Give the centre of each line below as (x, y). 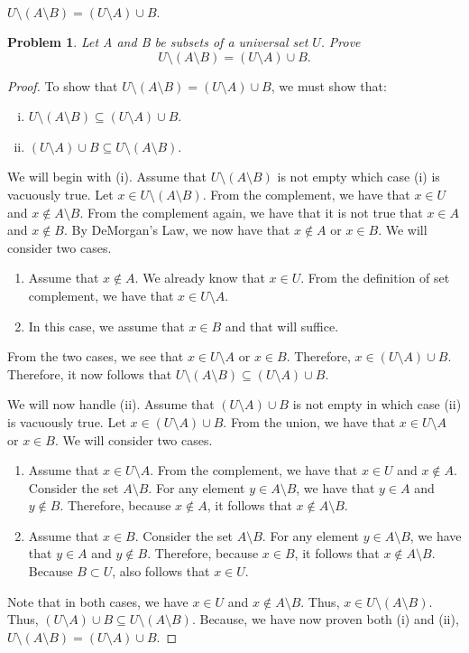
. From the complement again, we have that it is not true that (251, 212)
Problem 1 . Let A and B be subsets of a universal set (158, 42)
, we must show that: (329, 85)
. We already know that (200, 278)
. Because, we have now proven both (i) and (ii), (325, 619)
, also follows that (161, 571)
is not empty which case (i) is (359, 177)
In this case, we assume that (106, 326)
